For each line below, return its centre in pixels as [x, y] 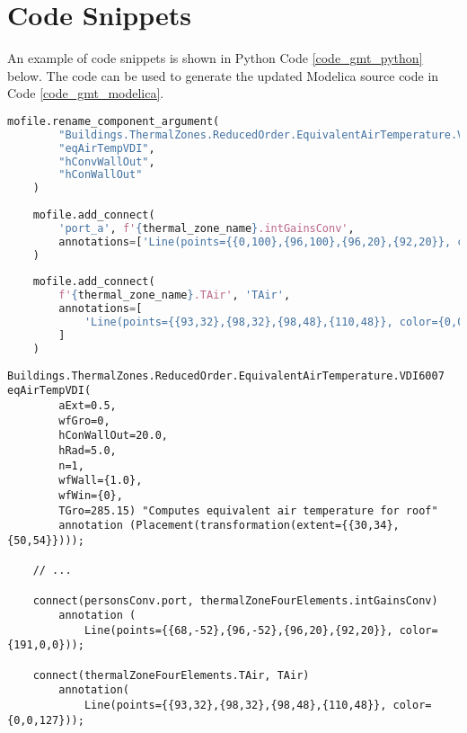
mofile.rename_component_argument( [114, 121]
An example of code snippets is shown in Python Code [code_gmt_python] [215, 58]
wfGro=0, [84, 420]
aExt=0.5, [88, 405]
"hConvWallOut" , [107, 161]
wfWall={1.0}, [101, 481]
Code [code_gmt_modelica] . [86, 93]
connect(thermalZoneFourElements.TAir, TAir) [171, 675]
